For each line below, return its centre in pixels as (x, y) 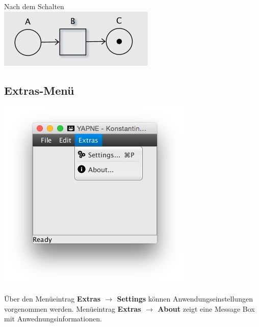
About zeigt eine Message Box (206, 308)
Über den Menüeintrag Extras (52, 298)
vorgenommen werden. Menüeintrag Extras (73, 308)
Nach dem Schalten (34, 6)
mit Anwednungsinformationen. (53, 319)
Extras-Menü (39, 90)
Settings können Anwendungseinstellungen (185, 298)
